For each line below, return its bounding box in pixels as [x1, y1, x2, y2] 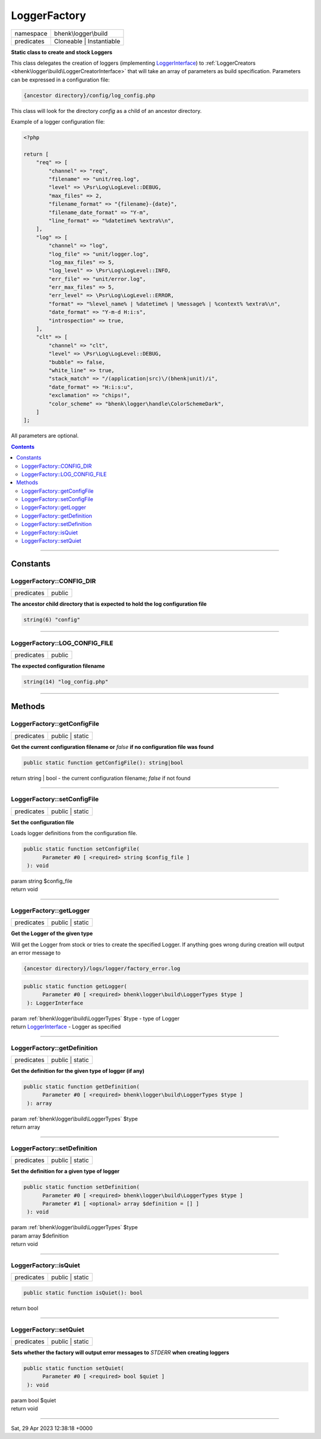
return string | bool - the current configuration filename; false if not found [11, 774, 191, 782]
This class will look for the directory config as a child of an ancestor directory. [11, 107, 202, 114]
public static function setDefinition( [23, 1183, 140, 1191]
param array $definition [11, 1232, 69, 1239]
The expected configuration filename [11, 662, 105, 669]
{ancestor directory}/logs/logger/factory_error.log [23, 965, 181, 972]
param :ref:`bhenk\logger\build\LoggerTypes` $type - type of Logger [11, 1015, 180, 1022]
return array [11, 1123, 40, 1131]
